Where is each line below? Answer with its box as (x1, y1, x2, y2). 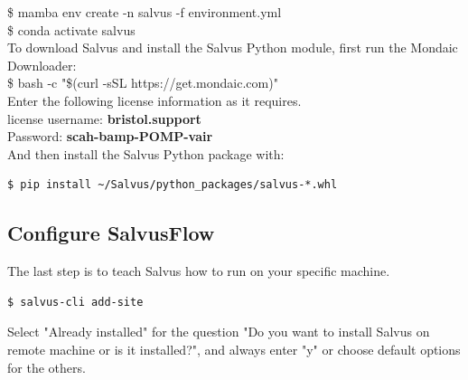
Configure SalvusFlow (7, 219, 215, 247)
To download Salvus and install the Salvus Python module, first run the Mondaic (7, 38, 458, 57)
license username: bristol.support (7, 109, 201, 128)
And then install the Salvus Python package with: (7, 144, 285, 163)
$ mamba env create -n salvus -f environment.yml (7, 3, 282, 21)
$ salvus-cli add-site (7, 295, 144, 309)
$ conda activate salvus (7, 20, 136, 39)
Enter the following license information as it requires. (7, 90, 302, 109)
